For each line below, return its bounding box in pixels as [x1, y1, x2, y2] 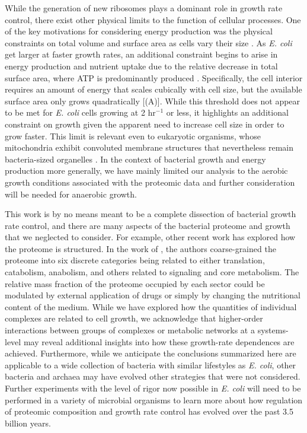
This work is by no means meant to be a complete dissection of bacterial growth [5, 208, 296, 220]
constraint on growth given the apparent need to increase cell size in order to [5, 117, 284, 130]
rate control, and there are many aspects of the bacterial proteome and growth [5, 219, 290, 231]
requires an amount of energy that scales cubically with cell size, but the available [5, 83, 302, 95]
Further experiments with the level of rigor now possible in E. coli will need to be [5, 382, 301, 394]
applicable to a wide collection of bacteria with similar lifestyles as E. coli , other [5, 358, 296, 371]
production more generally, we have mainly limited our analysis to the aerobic [5, 164, 288, 177]
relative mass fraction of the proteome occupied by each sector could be [5, 277, 265, 289]
